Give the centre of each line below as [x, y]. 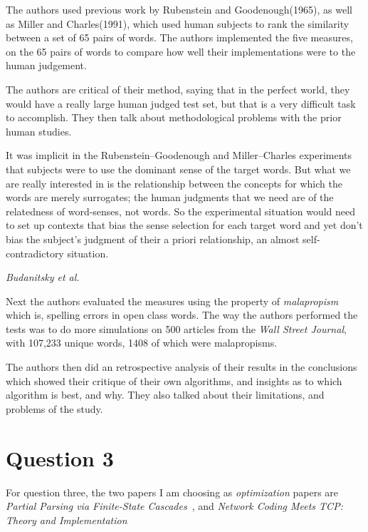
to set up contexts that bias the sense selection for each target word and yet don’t [184, 225]
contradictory [35, 253]
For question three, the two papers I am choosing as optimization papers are [172, 492]
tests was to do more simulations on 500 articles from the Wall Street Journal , [176, 328]
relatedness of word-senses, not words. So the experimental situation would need [181, 211]
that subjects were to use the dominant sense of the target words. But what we [178, 169]
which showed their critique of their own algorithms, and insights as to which [174, 380]
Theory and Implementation [67, 520]
